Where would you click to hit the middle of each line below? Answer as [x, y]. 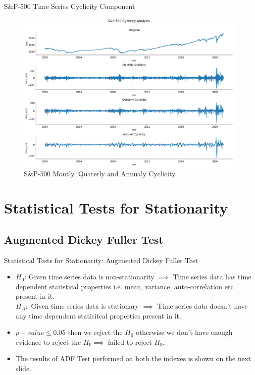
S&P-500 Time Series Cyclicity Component [70, 6]
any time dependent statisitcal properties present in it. [98, 315]
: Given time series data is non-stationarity [89, 277]
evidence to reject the [48, 342]
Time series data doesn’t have [203, 305]
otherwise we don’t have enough [184, 332]
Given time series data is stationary [85, 305]
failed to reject [130, 342]
